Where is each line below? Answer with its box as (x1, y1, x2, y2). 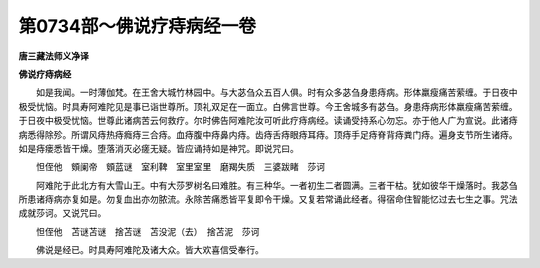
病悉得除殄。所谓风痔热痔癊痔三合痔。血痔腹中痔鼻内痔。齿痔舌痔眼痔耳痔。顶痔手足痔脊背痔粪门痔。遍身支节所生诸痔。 (18, 128, 518, 140)
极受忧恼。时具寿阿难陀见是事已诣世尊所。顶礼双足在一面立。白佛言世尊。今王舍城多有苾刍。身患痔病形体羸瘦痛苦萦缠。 (18, 100, 518, 112)
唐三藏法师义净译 (18, 50, 89, 62)
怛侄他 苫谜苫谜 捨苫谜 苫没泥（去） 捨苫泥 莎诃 (35, 225, 260, 237)
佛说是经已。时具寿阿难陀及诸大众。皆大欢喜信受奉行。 (35, 244, 264, 256)
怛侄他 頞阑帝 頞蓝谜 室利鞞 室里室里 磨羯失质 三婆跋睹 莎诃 (35, 161, 325, 173)
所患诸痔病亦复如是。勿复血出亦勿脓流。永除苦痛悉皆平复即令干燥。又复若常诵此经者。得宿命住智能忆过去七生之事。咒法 (18, 193, 518, 205)
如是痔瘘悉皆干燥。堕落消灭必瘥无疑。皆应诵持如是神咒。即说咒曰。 (18, 142, 299, 154)
